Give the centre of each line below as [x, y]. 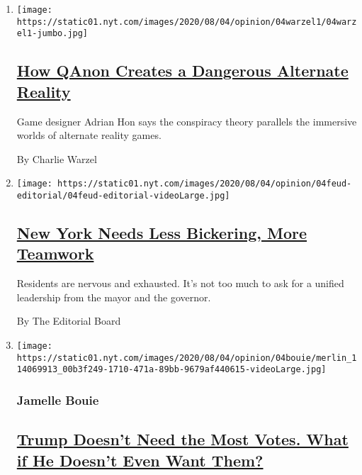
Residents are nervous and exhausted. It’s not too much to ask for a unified [180, 283]
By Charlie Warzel [57, 158]
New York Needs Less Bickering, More [162, 233]
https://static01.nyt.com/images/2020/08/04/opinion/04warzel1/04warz [187, 22]
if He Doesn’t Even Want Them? [140, 460]
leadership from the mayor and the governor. [114, 297]
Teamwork [55, 253]
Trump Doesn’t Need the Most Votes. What [182, 439]
